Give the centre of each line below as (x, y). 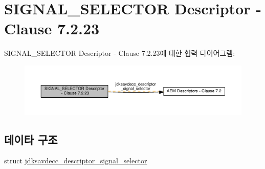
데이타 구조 (31, 139)
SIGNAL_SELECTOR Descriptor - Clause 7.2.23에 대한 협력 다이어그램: (120, 53)
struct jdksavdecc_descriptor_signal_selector (76, 161)
